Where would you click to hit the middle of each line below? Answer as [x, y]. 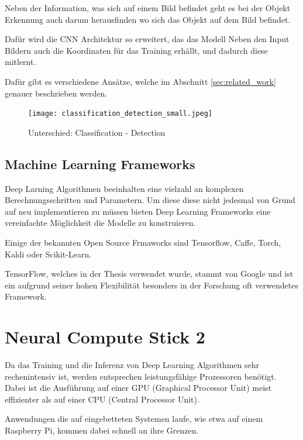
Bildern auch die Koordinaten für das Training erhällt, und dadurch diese [136, 50]
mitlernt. [20, 62]
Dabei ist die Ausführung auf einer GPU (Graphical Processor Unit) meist [138, 388]
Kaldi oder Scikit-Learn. [48, 254]
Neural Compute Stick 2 [105, 337]
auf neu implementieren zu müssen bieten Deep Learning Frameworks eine [138, 211]
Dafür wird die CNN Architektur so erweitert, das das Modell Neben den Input [147, 39]
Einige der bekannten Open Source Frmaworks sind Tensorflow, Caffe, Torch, [143, 242]
